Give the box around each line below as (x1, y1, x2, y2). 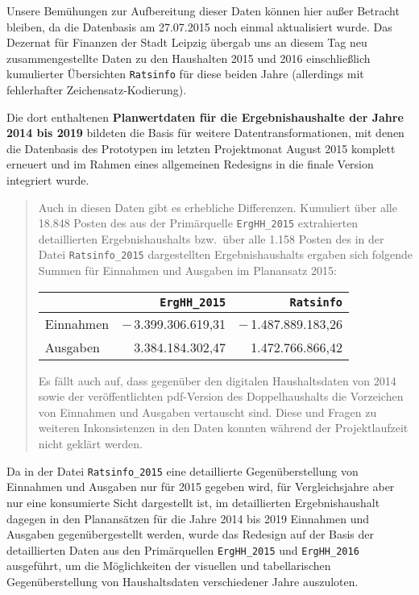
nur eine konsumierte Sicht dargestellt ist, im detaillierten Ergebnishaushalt (6, 493, 380, 510)
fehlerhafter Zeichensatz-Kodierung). (6, 81, 187, 98)
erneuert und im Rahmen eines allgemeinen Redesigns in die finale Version (6, 156, 374, 173)
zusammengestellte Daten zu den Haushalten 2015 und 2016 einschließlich (6, 49, 371, 66)
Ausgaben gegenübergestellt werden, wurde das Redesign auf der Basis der (6, 526, 375, 543)
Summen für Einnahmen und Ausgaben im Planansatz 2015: (38, 262, 337, 279)
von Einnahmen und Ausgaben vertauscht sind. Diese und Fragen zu (38, 403, 377, 420)
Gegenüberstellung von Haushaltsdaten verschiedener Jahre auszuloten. (6, 572, 359, 589)
